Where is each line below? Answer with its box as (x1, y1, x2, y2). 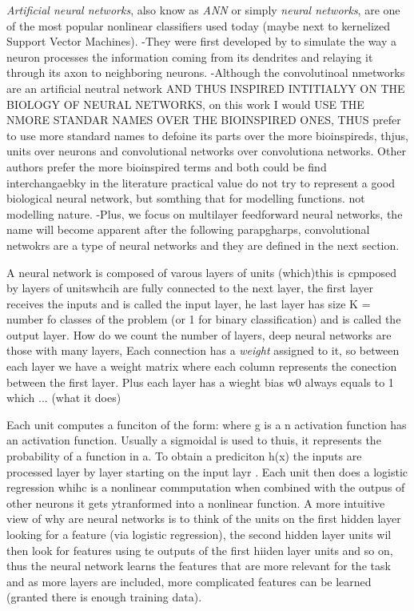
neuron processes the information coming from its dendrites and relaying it (6, 48, 373, 65)
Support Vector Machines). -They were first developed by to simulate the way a (6, 33, 397, 50)
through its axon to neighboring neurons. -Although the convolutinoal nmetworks (6, 64, 405, 81)
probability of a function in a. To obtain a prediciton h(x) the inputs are (6, 448, 362, 464)
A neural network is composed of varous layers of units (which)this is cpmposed (6, 263, 397, 280)
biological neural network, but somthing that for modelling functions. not (6, 190, 365, 207)
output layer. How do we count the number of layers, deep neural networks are (6, 326, 392, 343)
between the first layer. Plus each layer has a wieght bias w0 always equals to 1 (6, 373, 394, 390)
